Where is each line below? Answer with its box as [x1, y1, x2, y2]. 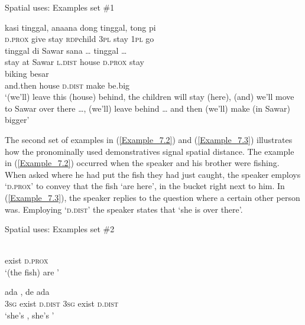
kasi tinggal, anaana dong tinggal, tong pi [5, 21, 156, 33]
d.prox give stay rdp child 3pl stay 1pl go [5, 32, 154, 45]
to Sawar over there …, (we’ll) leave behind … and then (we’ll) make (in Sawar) [5, 102, 290, 114]
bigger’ [5, 113, 30, 126]
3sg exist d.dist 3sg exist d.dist [5, 297, 119, 310]
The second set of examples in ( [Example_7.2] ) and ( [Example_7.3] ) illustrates [5, 133, 293, 145]
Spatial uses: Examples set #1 [5, 1, 115, 13]
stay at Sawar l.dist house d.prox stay [5, 56, 144, 68]
